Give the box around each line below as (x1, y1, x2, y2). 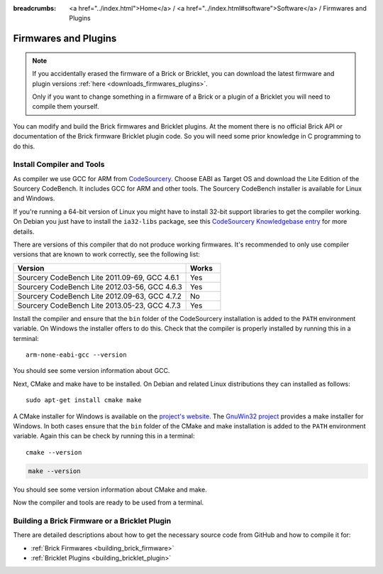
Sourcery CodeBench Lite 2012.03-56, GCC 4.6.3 (17, 281, 182, 291)
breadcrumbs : (13, 4, 57, 12)
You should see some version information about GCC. (13, 367, 170, 375)
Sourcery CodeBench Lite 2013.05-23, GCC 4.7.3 (17, 300, 181, 310)
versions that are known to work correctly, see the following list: (13, 250, 200, 259)
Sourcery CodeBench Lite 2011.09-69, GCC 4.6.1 (17, 272, 179, 282)
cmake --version (26, 448, 82, 456)
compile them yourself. (32, 102, 99, 111)
